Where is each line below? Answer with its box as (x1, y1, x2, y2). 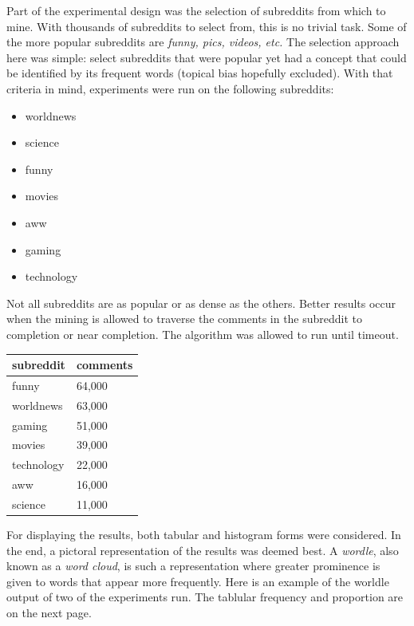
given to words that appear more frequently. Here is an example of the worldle (6, 573, 389, 589)
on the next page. (6, 604, 92, 620)
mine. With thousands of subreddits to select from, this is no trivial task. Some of (6, 18, 407, 34)
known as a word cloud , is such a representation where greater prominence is (6, 557, 380, 574)
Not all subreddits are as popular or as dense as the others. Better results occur (6, 294, 396, 311)
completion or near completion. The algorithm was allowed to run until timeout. (6, 325, 399, 342)
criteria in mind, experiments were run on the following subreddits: (6, 80, 334, 96)
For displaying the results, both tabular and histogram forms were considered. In (6, 526, 401, 542)
